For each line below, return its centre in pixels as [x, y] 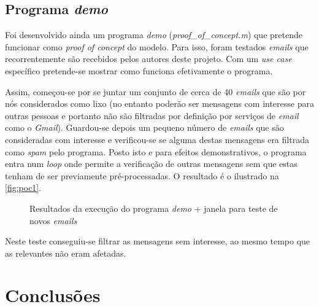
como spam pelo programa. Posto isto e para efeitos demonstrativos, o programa [156, 151]
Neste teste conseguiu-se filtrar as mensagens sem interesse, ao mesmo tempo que [158, 241]
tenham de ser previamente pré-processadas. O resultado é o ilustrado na [142, 175]
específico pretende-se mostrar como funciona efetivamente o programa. [139, 70]
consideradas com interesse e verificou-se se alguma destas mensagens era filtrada [157, 139]
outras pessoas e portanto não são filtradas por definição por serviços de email [152, 115]
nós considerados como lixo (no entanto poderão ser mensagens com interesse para [159, 103]
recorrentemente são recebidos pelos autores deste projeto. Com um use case [148, 59]
